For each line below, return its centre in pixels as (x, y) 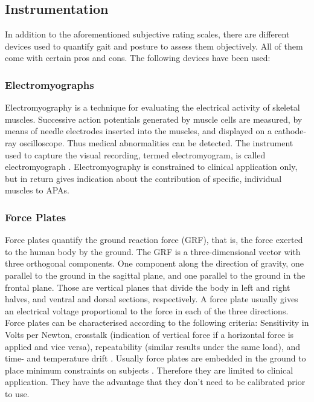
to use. (17, 393)
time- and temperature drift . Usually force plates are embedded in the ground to (155, 358)
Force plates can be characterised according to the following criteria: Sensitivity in (157, 323)
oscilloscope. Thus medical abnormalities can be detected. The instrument (156, 142)
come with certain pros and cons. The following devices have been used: (138, 58)
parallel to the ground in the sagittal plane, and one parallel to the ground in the (155, 275)
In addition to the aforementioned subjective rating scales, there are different (147, 34)
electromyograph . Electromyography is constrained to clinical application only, (151, 167)
